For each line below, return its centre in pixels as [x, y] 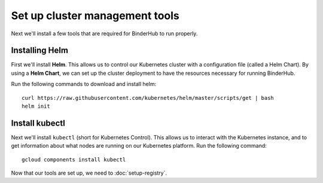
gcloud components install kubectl [74, 159]
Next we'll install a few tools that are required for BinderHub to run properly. [104, 33]
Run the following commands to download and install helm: [84, 84]
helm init [36, 106]
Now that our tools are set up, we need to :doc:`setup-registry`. [89, 173]
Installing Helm [40, 51]
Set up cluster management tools [95, 16]
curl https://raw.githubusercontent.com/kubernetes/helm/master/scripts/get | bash [148, 98]
